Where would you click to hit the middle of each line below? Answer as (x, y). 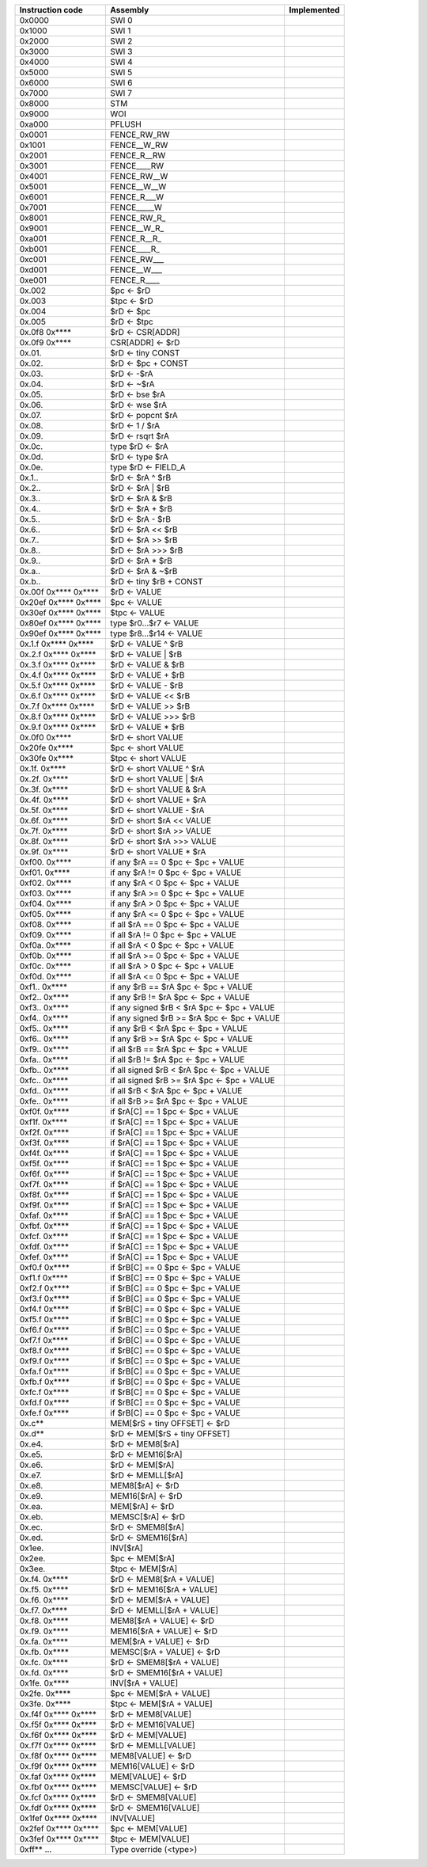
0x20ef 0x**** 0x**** (60, 602)
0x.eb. (31, 1517)
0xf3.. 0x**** (44, 1008)
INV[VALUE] (133, 1818)
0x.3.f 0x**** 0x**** (58, 665)
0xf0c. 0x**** (45, 966)
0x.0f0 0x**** (45, 738)
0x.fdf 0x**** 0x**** (58, 1808)
